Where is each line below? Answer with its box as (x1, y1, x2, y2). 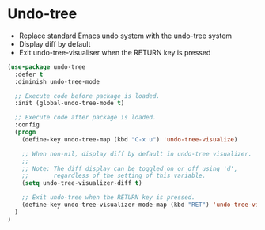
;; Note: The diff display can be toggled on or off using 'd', (21, 164, 238, 172)
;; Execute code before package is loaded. (14, 92, 160, 100)
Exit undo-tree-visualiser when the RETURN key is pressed (18, 47, 211, 57)
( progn (14, 128, 36, 137)
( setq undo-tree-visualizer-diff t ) (21, 179, 143, 187)
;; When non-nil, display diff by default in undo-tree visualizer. (21, 149, 252, 158)
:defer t (14, 70, 44, 78)
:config (14, 121, 40, 129)
